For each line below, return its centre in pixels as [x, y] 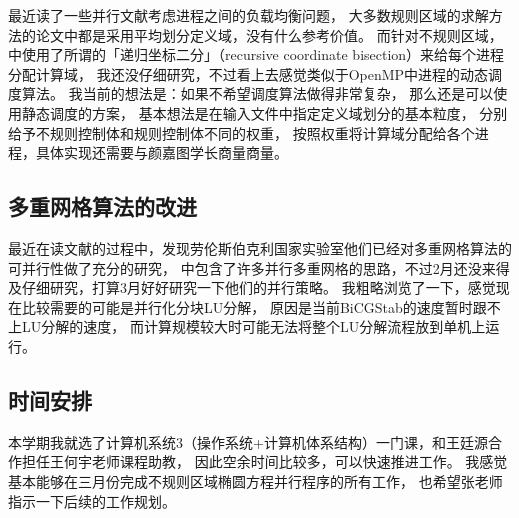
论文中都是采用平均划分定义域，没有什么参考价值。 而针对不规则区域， [269, 34]
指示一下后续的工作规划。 [92, 500]
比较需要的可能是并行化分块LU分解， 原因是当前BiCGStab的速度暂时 [247, 306]
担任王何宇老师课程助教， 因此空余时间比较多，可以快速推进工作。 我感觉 [264, 461]
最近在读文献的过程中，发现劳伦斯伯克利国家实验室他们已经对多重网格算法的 [260, 247]
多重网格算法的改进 [102, 206]
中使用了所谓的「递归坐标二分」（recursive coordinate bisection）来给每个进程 [256, 54]
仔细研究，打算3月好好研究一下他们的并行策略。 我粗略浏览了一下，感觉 [258, 287]
